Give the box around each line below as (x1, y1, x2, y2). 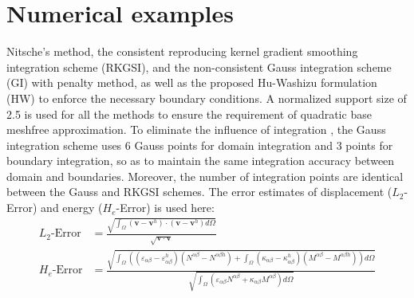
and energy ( (41, 199, 103, 216)
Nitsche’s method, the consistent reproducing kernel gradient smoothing (6, 43, 358, 60)
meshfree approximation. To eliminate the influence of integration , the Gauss (6, 121, 386, 138)
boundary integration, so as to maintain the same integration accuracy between (6, 152, 395, 169)
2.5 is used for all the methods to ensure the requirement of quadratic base (6, 105, 372, 122)
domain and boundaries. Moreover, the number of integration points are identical (6, 167, 404, 184)
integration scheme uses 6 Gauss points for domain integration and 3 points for (6, 136, 393, 153)
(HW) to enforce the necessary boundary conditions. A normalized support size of (6, 89, 407, 106)
